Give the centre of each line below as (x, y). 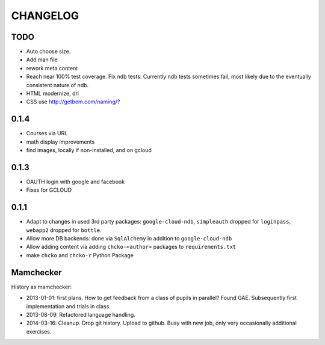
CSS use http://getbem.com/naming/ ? (73, 102)
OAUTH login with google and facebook (76, 182)
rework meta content (52, 68)
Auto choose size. (48, 52)
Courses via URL (47, 133)
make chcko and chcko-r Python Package (80, 255)
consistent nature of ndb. (57, 85)
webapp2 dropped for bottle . (64, 230)
